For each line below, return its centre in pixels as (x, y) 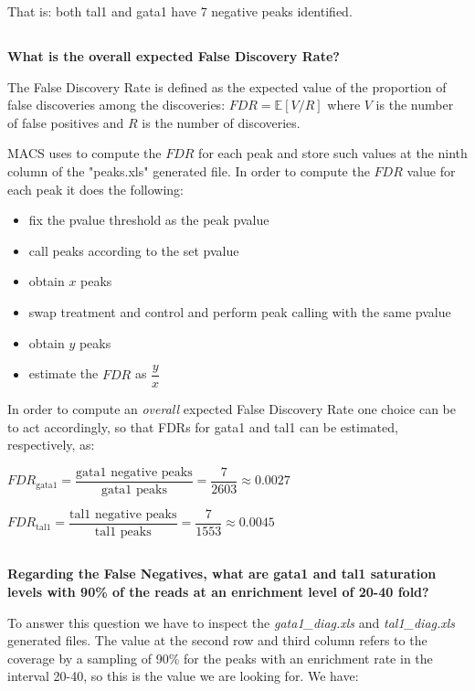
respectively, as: (51, 445)
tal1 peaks (123, 532)
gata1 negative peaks (134, 472)
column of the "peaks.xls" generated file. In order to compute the (189, 170)
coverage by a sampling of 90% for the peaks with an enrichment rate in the (220, 658)
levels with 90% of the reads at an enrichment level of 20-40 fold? (218, 592)
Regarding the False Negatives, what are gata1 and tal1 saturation (222, 574)
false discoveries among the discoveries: (116, 105)
